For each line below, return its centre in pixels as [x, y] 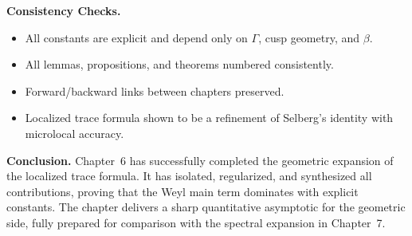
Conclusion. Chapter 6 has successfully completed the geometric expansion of [200, 160]
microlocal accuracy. [75, 133]
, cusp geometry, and [309, 37]
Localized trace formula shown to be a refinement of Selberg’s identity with [209, 118]
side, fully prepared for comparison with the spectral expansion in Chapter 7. [196, 222]
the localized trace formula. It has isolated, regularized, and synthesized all [189, 176]
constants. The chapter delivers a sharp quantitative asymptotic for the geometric [206, 207]
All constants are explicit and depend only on [136, 37]
